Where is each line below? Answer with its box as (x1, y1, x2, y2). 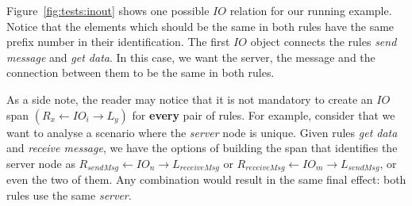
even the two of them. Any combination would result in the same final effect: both (6, 171, 406, 188)
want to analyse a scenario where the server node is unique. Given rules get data (6, 124, 398, 140)
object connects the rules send (250, 33, 397, 50)
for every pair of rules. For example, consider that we (132, 106, 395, 123)
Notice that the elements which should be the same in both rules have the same (6, 17, 395, 34)
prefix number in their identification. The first (6, 33, 230, 50)
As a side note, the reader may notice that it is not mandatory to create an (6, 90, 373, 107)
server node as (6, 154, 75, 171)
